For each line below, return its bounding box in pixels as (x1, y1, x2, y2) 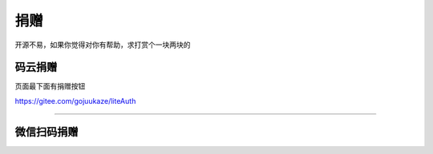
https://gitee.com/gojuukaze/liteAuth (14, 96, 136, 105)
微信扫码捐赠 (14, 124, 79, 139)
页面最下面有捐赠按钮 (14, 81, 86, 91)
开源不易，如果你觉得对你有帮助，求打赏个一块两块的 (14, 40, 191, 49)
